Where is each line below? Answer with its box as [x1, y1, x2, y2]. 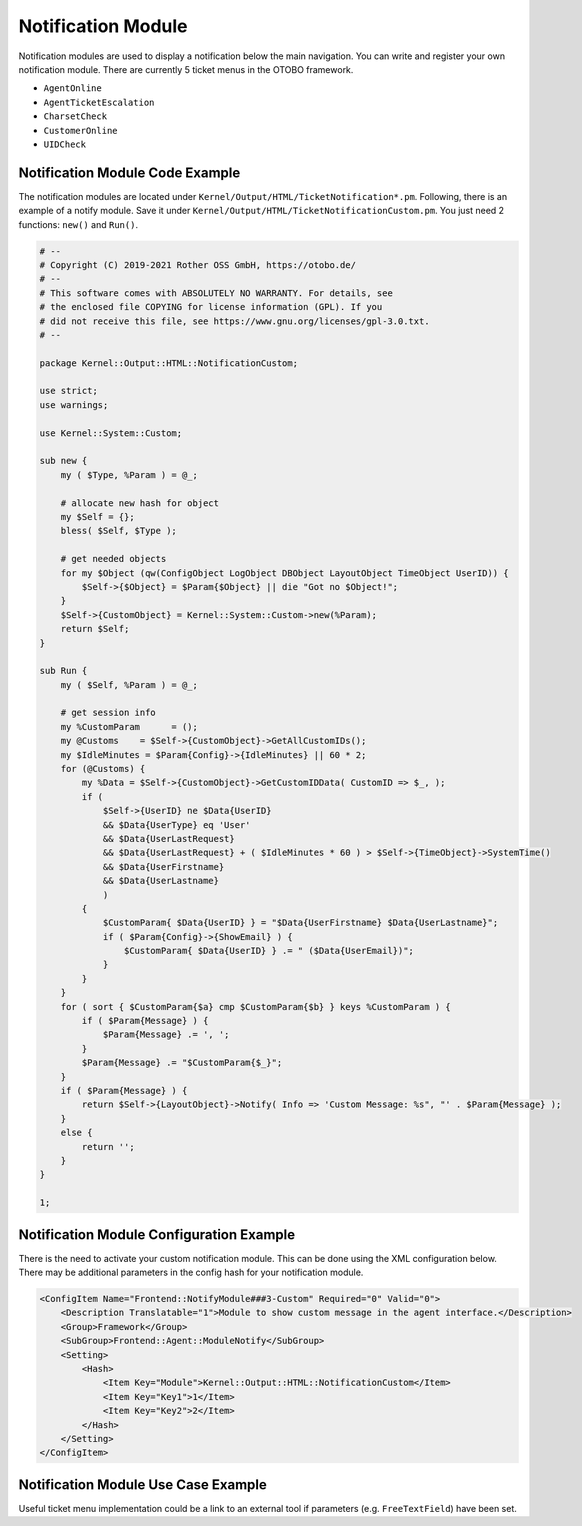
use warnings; [39, 399, 109, 410]
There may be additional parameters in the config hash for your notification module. [18, 1266, 364, 1279]
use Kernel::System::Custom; [39, 427, 183, 439]
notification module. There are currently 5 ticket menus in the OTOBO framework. [18, 63, 354, 75]
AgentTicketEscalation [43, 96, 155, 108]
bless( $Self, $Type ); [60, 525, 177, 537]
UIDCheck [43, 138, 87, 150]
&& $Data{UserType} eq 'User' [102, 819, 251, 830]
